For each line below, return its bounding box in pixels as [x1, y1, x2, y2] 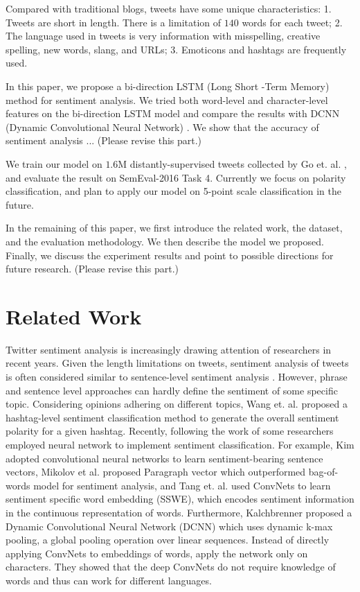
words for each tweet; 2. [242, 15, 343, 29]
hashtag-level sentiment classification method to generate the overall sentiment [6, 410, 339, 424]
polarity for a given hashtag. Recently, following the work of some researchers [6, 424, 334, 438]
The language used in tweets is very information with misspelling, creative [6, 28, 321, 43]
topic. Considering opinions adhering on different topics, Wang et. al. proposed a [6, 397, 348, 411]
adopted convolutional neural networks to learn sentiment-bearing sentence [6, 451, 323, 465]
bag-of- [308, 464, 339, 479]
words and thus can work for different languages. [6, 573, 212, 587]
